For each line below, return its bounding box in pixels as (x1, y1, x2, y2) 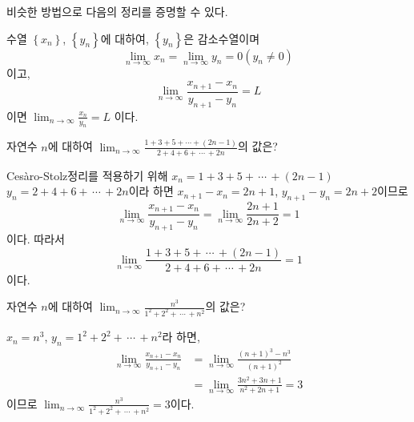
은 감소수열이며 (183, 30, 260, 46)
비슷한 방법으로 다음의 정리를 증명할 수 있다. (6, 3, 228, 19)
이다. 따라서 (6, 230, 65, 247)
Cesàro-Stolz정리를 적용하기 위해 (6, 167, 168, 183)
